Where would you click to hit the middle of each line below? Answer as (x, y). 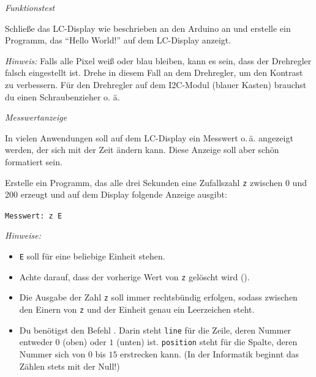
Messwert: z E (34, 216)
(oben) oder (85, 342)
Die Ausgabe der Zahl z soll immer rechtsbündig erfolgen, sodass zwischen (158, 297)
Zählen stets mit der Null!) (70, 366)
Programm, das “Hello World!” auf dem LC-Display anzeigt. (118, 40)
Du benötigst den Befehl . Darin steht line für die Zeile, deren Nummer (155, 330)
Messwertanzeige (36, 117)
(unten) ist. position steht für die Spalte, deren (207, 342)
